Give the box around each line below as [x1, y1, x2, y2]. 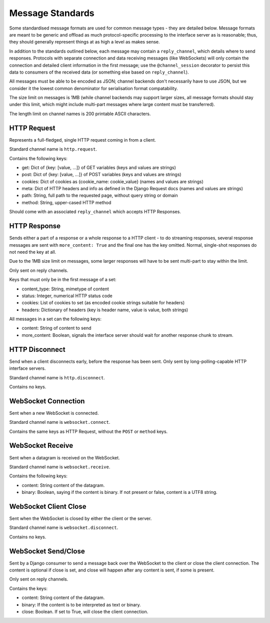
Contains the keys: [9, 585, 47, 591]
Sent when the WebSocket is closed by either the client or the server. [9, 515, 152, 521]
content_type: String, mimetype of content [21, 286, 109, 292]
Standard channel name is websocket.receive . [9, 463, 110, 470]
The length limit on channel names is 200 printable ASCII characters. [9, 111, 151, 117]
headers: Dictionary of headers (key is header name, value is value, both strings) [21, 307, 188, 313]
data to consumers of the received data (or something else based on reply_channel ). [9, 69, 189, 75]
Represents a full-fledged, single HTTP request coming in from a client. [9, 137, 156, 143]
